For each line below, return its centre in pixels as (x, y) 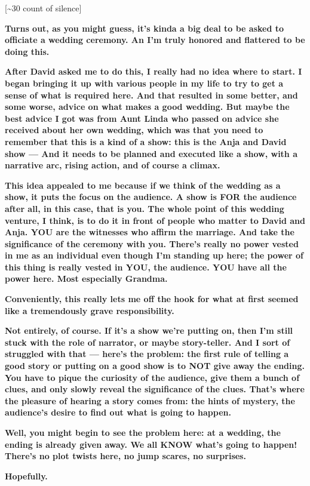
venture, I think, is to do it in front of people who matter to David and (155, 220)
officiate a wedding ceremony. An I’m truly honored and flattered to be (155, 40)
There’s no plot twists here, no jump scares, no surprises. (125, 456)
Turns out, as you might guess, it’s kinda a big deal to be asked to (145, 28)
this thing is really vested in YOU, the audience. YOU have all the (146, 267)
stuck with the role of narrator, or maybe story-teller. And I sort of (148, 342)
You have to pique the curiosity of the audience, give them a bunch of (152, 377)
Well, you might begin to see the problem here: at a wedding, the (143, 432)
